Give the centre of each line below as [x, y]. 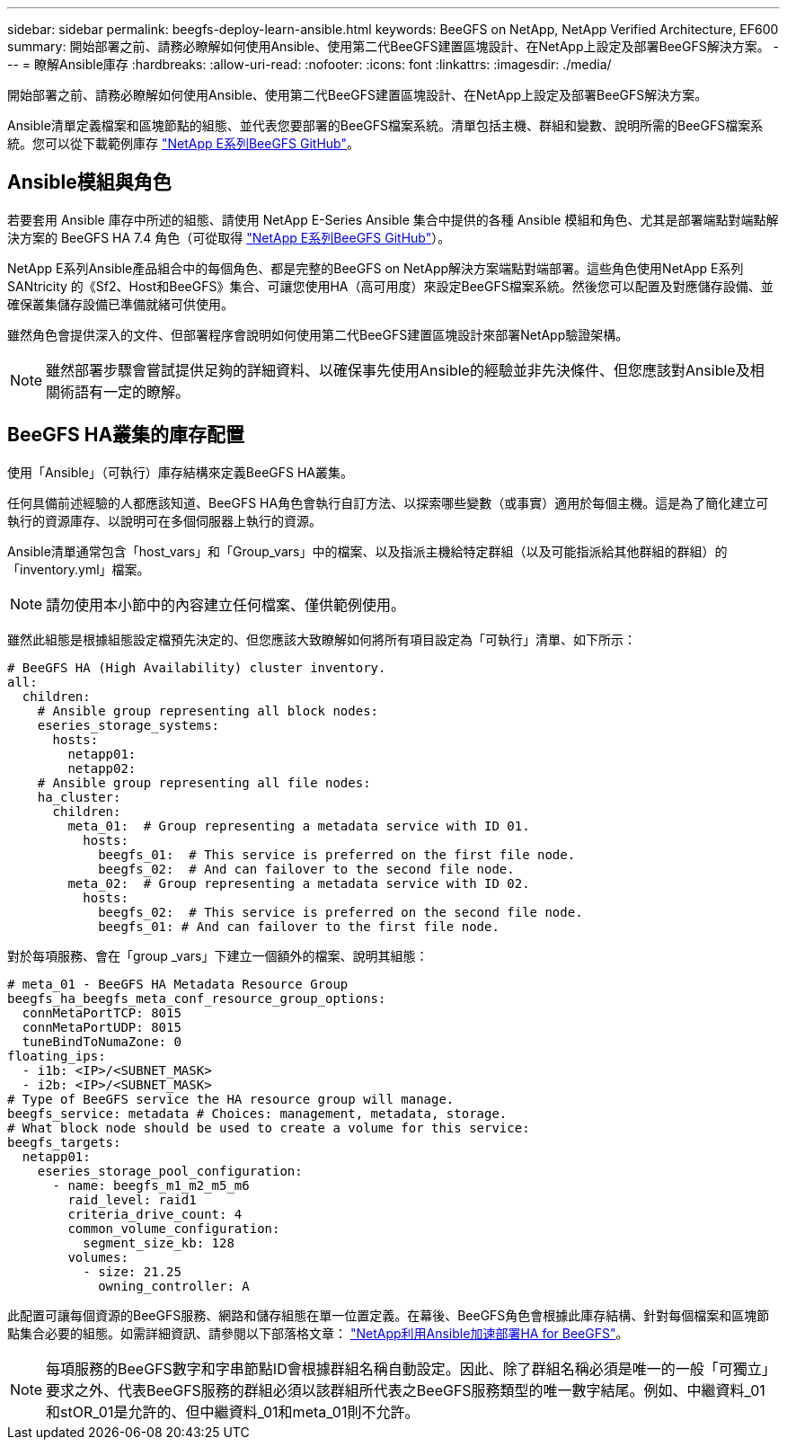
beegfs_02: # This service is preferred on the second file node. [340, 912]
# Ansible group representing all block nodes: [208, 710]
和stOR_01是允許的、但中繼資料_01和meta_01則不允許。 [233, 1411]
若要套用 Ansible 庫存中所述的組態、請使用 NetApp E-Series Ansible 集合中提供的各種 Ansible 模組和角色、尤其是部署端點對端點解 [393, 219]
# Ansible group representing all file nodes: [204, 782]
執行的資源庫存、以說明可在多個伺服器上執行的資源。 [164, 520]
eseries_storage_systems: [128, 725]
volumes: [98, 1257]
